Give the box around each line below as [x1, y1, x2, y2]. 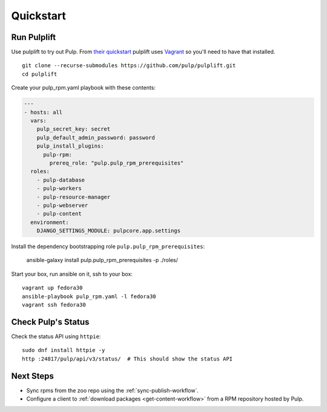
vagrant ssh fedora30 [22, 301, 86, 309]
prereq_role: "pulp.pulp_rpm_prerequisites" [49, 159, 184, 166]
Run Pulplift [11, 32, 56, 42]
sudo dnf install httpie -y [22, 347, 105, 354]
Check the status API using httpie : [11, 333, 101, 340]
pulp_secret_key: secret [36, 126, 111, 132]
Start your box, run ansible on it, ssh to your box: [11, 270, 133, 278]
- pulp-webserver [36, 201, 88, 209]
